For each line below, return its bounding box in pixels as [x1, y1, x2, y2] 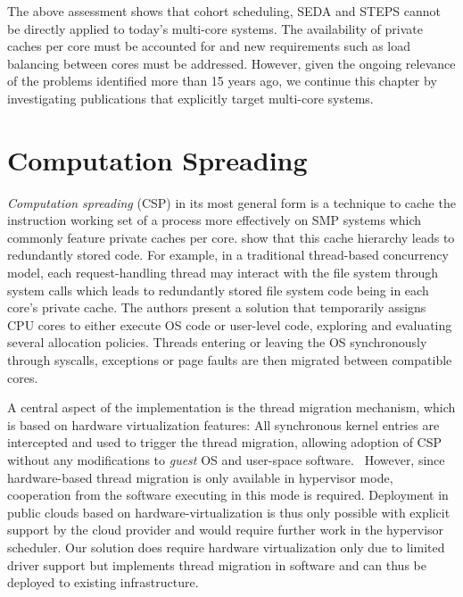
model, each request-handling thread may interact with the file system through [7, 263, 438, 282]
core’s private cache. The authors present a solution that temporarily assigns [7, 298, 426, 317]
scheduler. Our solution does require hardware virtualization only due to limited [7, 537, 445, 556]
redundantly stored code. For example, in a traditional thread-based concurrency [7, 245, 449, 264]
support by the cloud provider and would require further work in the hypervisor [7, 520, 444, 539]
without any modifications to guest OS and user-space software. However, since [7, 451, 445, 468]
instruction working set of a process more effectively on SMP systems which [7, 211, 422, 229]
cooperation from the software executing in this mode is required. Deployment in [7, 485, 449, 504]
